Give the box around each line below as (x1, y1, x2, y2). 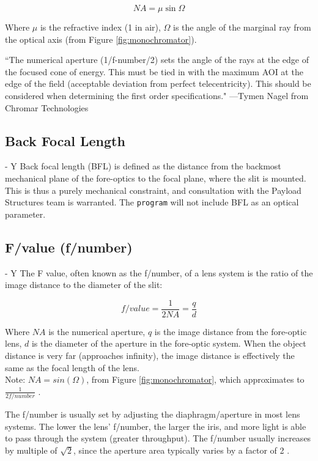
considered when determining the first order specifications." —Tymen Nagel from (5, 89, 309, 101)
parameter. (5, 207, 46, 220)
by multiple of (5, 443, 57, 456)
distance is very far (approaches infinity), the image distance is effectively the (5, 349, 295, 362)
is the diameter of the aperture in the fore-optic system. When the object (31, 337, 306, 350)
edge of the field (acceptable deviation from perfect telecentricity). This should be (5, 77, 311, 90)
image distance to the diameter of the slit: (5, 278, 163, 291)
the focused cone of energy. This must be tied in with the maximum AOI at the (5, 65, 303, 78)
